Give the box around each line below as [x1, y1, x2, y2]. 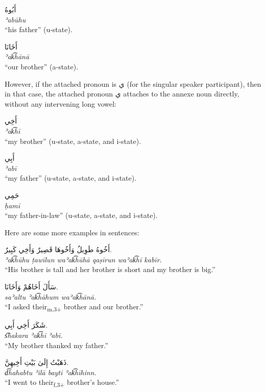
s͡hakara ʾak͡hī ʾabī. [5, 329, 63, 340]
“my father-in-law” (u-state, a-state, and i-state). [5, 210, 158, 220]
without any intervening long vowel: [5, 98, 117, 109]
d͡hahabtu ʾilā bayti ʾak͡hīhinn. [5, 366, 97, 377]
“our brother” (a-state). [5, 61, 79, 71]
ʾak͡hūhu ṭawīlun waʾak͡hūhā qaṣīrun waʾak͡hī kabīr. [5, 254, 162, 264]
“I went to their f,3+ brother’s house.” [5, 377, 119, 389]
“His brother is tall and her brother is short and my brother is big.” [5, 264, 215, 275]
